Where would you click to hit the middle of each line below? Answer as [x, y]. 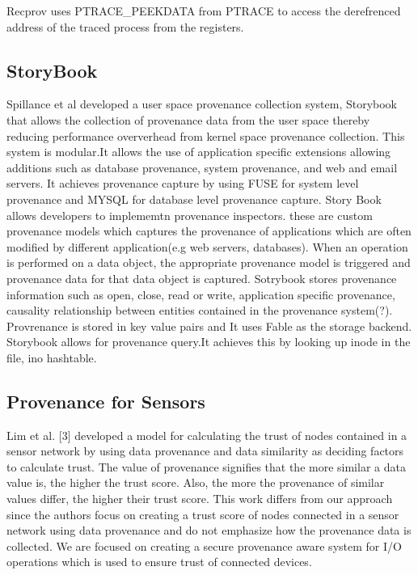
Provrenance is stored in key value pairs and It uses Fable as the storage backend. [209, 326]
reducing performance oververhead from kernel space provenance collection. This [206, 135]
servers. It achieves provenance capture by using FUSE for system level [183, 183]
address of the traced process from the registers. [125, 26]
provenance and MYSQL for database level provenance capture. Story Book [194, 199]
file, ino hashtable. [52, 357]
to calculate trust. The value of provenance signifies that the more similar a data [206, 466]
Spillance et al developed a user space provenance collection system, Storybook [202, 104]
